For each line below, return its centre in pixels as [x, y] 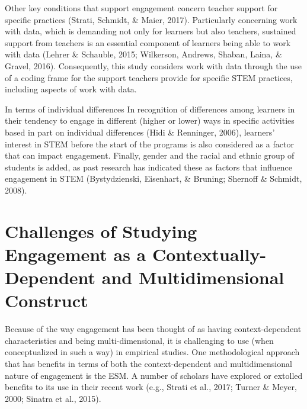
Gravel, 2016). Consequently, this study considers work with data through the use [153, 65]
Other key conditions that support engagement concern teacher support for [141, 8]
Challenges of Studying [101, 231]
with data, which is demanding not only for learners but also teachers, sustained [151, 31]
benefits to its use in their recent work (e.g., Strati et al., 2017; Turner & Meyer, [151, 387]
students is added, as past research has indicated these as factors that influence [149, 167]
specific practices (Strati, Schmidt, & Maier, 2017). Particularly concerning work [151, 19]
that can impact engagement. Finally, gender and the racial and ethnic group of [150, 155]
